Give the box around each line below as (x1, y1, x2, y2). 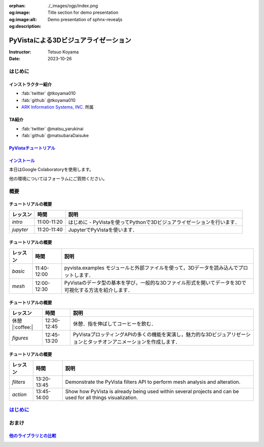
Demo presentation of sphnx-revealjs (47, 16, 123, 22)
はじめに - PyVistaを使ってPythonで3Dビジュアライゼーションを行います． (68, 218, 240, 225)
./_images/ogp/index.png (47, 3, 98, 8)
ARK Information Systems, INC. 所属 (21, 104, 94, 110)
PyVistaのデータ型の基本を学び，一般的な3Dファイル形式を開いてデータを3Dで (64, 279, 246, 286)
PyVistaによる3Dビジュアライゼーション (9, 36, 132, 44)
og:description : (9, 24, 42, 29)
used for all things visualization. (65, 394, 138, 401)
